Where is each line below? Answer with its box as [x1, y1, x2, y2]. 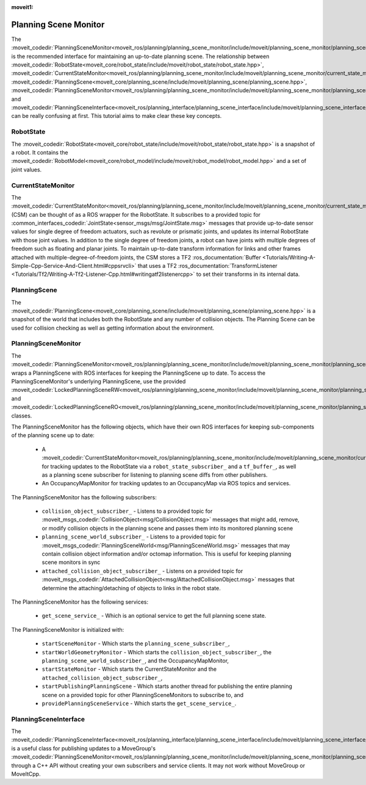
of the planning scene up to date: [11, 432, 95, 439]
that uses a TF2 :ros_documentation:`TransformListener [137, 262, 278, 269]
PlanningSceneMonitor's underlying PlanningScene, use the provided [11, 378, 186, 385]
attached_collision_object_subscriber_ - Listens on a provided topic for [41, 567, 243, 574]
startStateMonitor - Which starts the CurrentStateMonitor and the [41, 665, 217, 673]
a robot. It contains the [11, 148, 68, 156]
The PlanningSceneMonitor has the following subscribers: [11, 493, 157, 501]
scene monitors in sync [41, 559, 101, 566]
